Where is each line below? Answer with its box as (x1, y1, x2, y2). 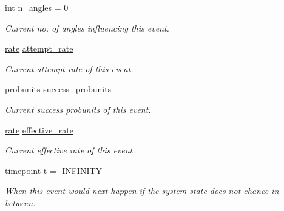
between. (5, 196, 36, 209)
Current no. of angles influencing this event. (5, 21, 169, 34)
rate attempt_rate (5, 42, 73, 55)
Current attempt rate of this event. (5, 62, 134, 75)
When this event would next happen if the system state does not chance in (5, 184, 279, 197)
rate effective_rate (5, 123, 73, 136)
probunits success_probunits (5, 82, 112, 95)
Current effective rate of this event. (5, 144, 135, 156)
